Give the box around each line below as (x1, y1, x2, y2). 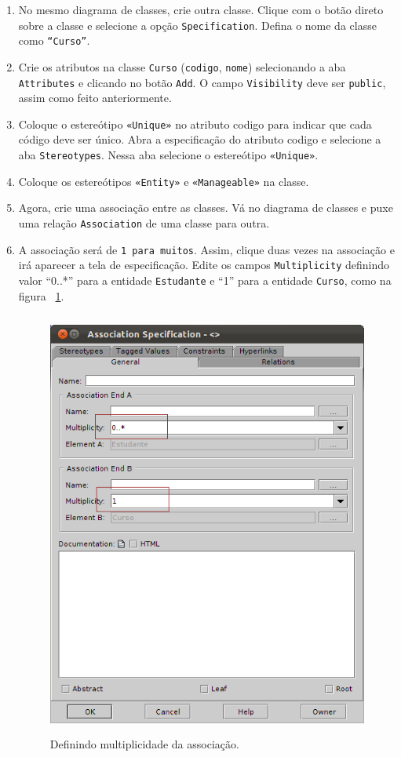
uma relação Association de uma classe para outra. (18, 214, 270, 231)
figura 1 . (18, 287, 64, 304)
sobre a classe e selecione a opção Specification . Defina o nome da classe (18, 16, 377, 33)
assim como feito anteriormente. (18, 89, 172, 106)
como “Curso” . (18, 32, 90, 49)
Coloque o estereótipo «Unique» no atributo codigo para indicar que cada (18, 115, 372, 132)
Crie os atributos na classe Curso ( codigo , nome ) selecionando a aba (18, 58, 346, 75)
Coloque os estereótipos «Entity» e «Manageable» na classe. (18, 173, 309, 189)
